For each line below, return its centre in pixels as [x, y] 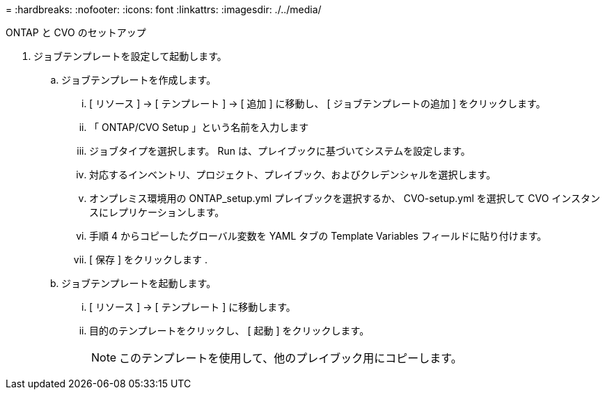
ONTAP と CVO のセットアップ [76, 32]
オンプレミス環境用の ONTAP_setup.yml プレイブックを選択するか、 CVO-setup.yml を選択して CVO [319, 198]
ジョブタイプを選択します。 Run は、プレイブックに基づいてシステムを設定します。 [280, 151]
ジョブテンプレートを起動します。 [139, 283]
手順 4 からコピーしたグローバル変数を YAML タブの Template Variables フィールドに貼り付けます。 [318, 236]
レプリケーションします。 [166, 212]
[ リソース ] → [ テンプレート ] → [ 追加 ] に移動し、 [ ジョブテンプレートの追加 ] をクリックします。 [317, 103]
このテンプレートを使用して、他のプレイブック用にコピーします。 [291, 358]
